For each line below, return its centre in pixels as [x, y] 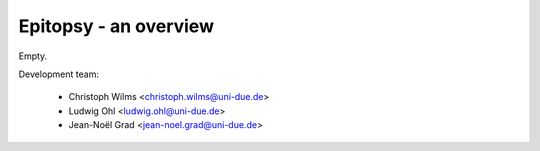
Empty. [33, 56]
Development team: [59, 74]
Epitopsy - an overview [116, 26]
